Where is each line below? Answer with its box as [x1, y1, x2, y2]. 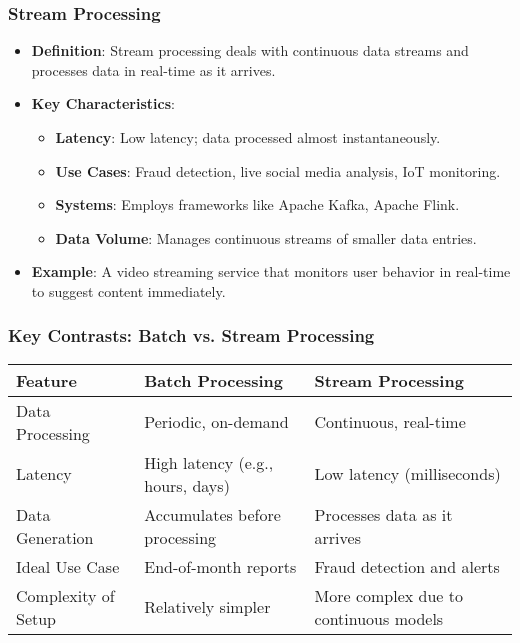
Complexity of [16, 583, 115, 607]
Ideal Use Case [16, 554, 120, 578]
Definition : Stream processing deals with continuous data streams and [31, 40, 469, 61]
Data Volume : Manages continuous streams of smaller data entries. [55, 227, 477, 248]
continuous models [314, 606, 444, 630]
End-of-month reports [144, 554, 297, 578]
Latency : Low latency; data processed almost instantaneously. [55, 127, 441, 147]
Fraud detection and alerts [314, 554, 500, 578]
